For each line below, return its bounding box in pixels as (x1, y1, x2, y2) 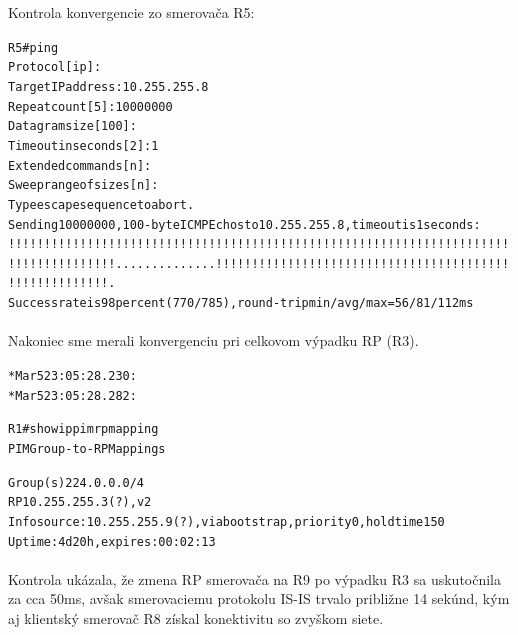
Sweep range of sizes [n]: (8, 178, 159, 193)
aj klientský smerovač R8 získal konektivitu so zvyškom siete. (8, 608, 384, 628)
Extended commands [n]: (8, 158, 152, 173)
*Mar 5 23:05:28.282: (8, 388, 137, 403)
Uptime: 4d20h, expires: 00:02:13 (8, 534, 216, 549)
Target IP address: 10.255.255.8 (8, 79, 209, 94)
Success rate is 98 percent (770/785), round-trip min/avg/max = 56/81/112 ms (8, 296, 474, 311)
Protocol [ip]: (8, 60, 102, 75)
